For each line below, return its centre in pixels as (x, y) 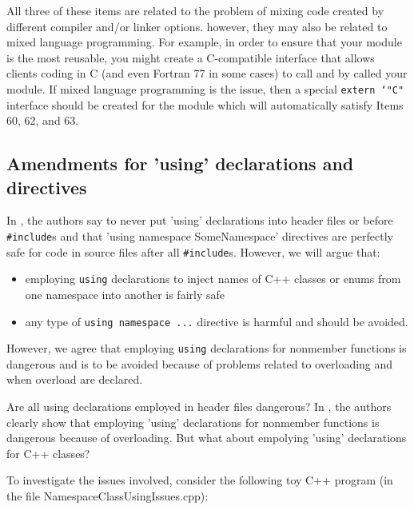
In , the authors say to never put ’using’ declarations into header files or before (200, 220)
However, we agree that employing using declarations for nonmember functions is (207, 348)
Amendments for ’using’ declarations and (180, 163)
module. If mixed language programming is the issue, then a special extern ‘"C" (205, 88)
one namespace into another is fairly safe (125, 294)
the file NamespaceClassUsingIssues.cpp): (107, 496)
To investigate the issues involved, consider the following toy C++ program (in (200, 480)
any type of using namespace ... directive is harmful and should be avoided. (217, 321)
